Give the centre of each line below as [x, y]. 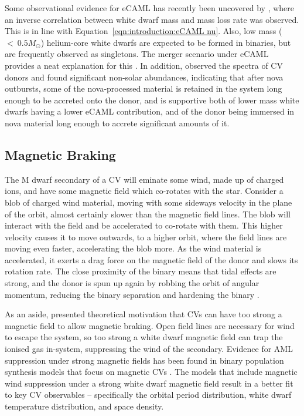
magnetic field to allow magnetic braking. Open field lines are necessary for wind [150, 325]
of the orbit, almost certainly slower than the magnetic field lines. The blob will [148, 214]
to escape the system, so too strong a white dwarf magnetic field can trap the [144, 337]
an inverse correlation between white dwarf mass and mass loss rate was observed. [152, 19]
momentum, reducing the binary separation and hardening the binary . [132, 294]
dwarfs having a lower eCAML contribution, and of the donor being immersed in [150, 111]
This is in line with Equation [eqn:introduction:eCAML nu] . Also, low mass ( [144, 31]
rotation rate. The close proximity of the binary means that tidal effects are [141, 271]
